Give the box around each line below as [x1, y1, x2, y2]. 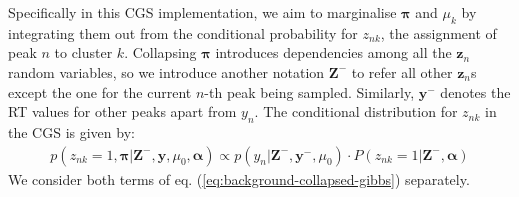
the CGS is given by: [8, 121, 135, 142]
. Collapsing [124, 42, 197, 63]
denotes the [440, 81, 511, 102]
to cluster [54, 42, 113, 63]
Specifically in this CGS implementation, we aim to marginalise [8, 2, 397, 22]
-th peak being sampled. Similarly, [204, 81, 415, 102]
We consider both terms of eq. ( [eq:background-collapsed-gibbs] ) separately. [8, 168, 470, 189]
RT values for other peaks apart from [8, 101, 237, 122]
